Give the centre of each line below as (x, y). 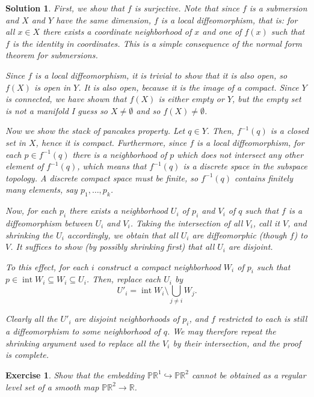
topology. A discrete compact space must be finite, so (102, 177)
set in (16, 142)
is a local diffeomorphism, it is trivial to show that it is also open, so (161, 75)
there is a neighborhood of (120, 154)
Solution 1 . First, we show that (65, 8)
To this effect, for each (47, 266)
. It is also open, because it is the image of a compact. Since (189, 87)
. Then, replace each (124, 279)
